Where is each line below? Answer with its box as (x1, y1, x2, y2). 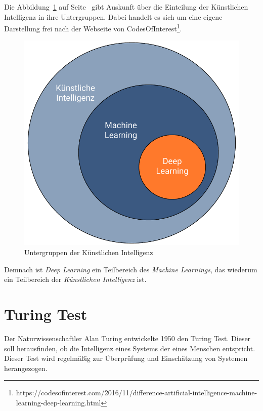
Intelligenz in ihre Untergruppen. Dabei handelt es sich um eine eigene (4, 11, 223, 22)
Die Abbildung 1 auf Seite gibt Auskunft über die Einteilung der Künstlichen (4, 2, 248, 12)
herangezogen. (4, 362, 48, 373)
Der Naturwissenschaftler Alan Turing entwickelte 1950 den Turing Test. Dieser (4, 333, 251, 343)
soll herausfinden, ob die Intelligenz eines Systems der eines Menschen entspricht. (4, 343, 255, 353)
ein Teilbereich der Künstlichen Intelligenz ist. (4, 274, 147, 284)
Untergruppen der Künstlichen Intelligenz (24, 247, 153, 258)
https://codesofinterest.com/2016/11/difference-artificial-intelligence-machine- (16, 387, 257, 398)
